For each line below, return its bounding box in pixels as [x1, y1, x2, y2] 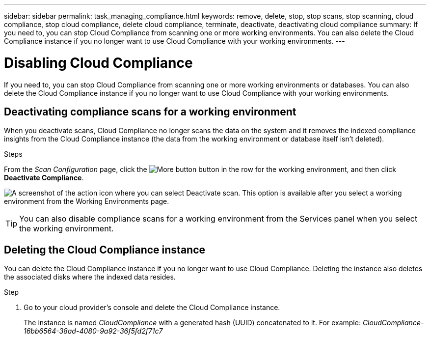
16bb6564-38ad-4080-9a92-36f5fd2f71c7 [24, 327, 163, 336]
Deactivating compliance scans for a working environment [4, 105, 296, 118]
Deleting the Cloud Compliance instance [4, 243, 206, 256]
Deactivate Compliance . [4, 173, 84, 182]
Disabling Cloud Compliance [4, 54, 193, 71]
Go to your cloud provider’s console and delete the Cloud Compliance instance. [24, 303, 280, 312]
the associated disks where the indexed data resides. [4, 273, 176, 282]
